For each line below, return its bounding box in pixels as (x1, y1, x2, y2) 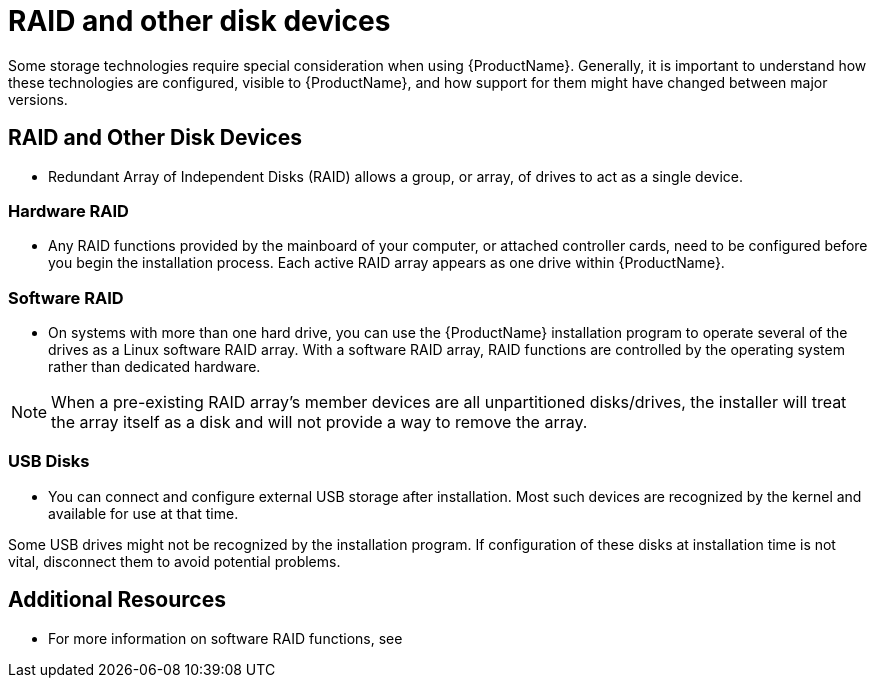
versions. (8, 90, 68, 108)
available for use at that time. (48, 504, 239, 522)
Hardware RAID (8, 200, 129, 221)
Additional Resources (8, 587, 226, 613)
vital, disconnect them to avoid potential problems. (8, 552, 341, 570)
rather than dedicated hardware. (48, 358, 261, 376)
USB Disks (8, 451, 90, 472)
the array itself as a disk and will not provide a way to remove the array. (51, 412, 588, 433)
